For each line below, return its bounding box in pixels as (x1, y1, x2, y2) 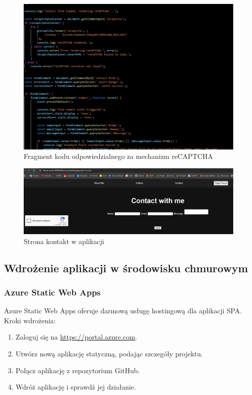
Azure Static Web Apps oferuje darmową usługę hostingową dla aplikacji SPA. (4, 305, 242, 316)
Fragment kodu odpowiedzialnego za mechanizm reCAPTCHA (24, 151, 213, 161)
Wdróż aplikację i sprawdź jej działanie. (15, 382, 136, 392)
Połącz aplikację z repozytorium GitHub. (15, 365, 140, 375)
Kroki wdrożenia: (4, 315, 56, 325)
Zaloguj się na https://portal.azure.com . (15, 332, 137, 342)
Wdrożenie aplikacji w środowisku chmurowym (4, 260, 248, 275)
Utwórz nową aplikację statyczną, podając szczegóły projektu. (15, 348, 203, 359)
